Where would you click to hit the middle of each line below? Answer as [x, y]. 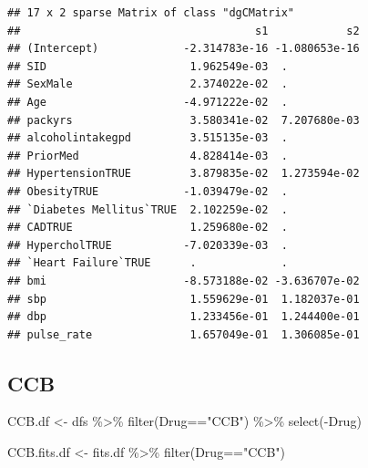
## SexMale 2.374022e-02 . [148, 84]
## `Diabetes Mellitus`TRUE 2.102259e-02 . [148, 209]
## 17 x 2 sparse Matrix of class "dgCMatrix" [151, 13]
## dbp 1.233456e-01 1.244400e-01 [184, 317]
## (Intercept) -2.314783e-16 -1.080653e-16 [184, 49]
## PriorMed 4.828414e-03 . [148, 156]
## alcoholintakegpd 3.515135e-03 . [148, 138]
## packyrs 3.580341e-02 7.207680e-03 [184, 120]
